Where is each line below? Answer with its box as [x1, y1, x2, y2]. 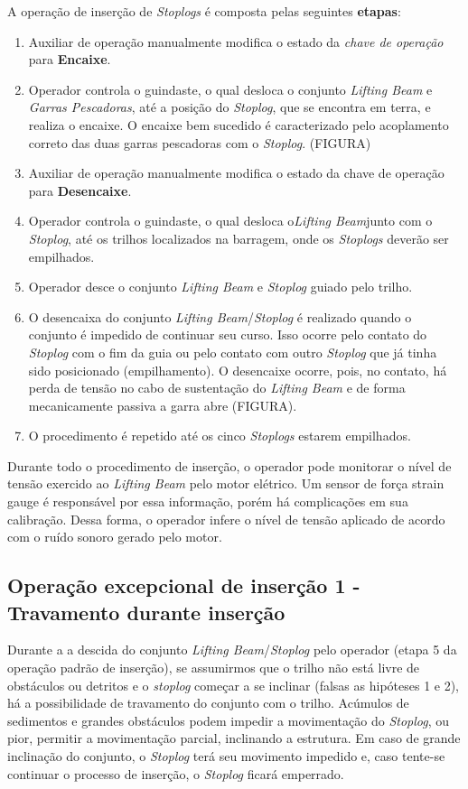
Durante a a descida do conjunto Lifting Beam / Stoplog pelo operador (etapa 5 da [7, 640, 457, 659]
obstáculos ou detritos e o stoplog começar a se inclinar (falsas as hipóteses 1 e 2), [7, 675, 460, 694]
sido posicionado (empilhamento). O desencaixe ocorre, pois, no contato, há [28, 360, 447, 379]
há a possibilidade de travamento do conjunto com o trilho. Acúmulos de [7, 693, 409, 712]
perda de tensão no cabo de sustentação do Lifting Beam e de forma [28, 378, 406, 397]
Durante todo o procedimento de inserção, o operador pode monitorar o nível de [7, 456, 452, 475]
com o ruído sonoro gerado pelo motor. [7, 527, 222, 546]
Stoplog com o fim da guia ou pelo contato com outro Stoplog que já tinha [28, 342, 437, 361]
